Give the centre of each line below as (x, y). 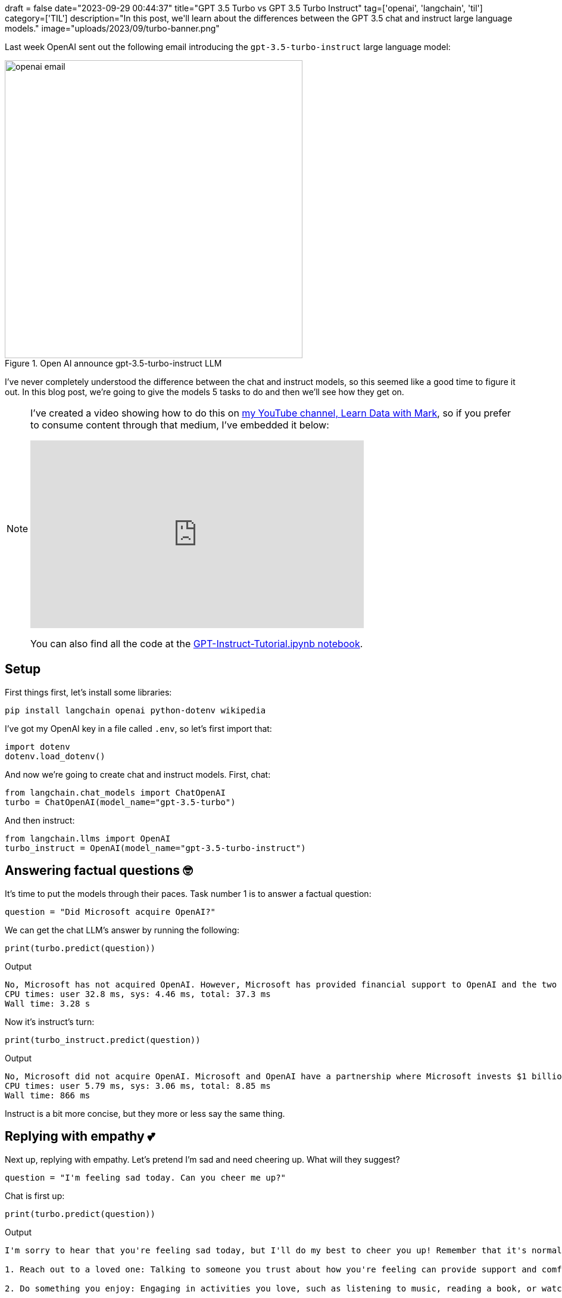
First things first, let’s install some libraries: (88, 692)
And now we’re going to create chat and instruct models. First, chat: (138, 774)
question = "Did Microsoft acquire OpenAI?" (110, 912)
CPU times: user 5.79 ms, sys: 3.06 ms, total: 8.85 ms (138, 1086)
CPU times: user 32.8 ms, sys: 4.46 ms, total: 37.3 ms (138, 994)
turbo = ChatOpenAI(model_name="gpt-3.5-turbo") (120, 802)
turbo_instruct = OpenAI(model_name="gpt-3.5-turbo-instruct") (155, 848)
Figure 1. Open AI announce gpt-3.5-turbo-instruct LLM (113, 363)
